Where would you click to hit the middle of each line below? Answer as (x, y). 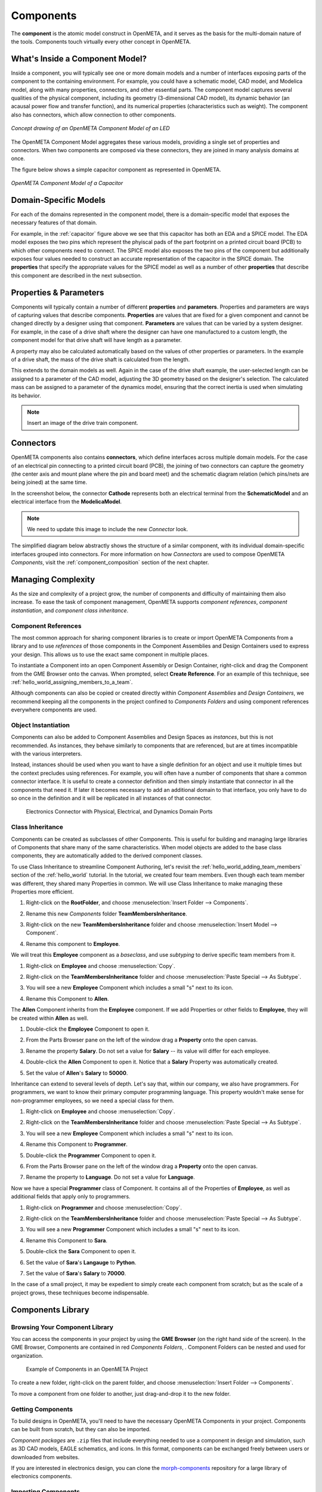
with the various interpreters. (47, 754)
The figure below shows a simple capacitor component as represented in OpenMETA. (116, 169)
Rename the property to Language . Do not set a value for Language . (110, 1177)
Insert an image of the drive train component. (83, 423)
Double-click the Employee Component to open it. (88, 1029)
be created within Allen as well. (50, 1018)
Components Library (50, 1310)
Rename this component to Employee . (73, 944)
